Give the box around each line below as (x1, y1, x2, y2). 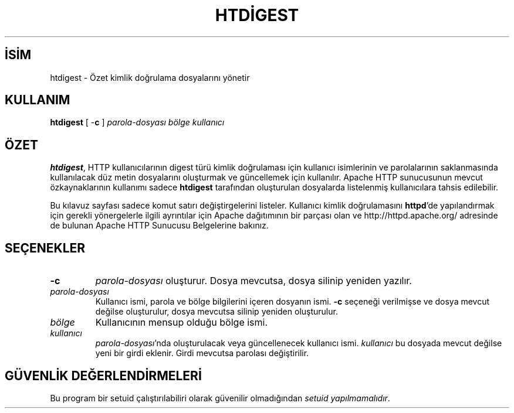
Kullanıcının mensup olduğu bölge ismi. (95, 316, 268, 329)
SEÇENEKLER (5, 240, 86, 255)
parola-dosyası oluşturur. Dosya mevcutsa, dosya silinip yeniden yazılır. (95, 275, 412, 287)
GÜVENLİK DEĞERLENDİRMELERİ (5, 368, 202, 383)
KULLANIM (5, 93, 70, 108)
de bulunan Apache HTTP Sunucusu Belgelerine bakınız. (50, 220, 269, 231)
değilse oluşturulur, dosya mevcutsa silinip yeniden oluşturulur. (95, 306, 338, 317)
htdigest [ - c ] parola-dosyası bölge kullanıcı (50, 117, 225, 128)
